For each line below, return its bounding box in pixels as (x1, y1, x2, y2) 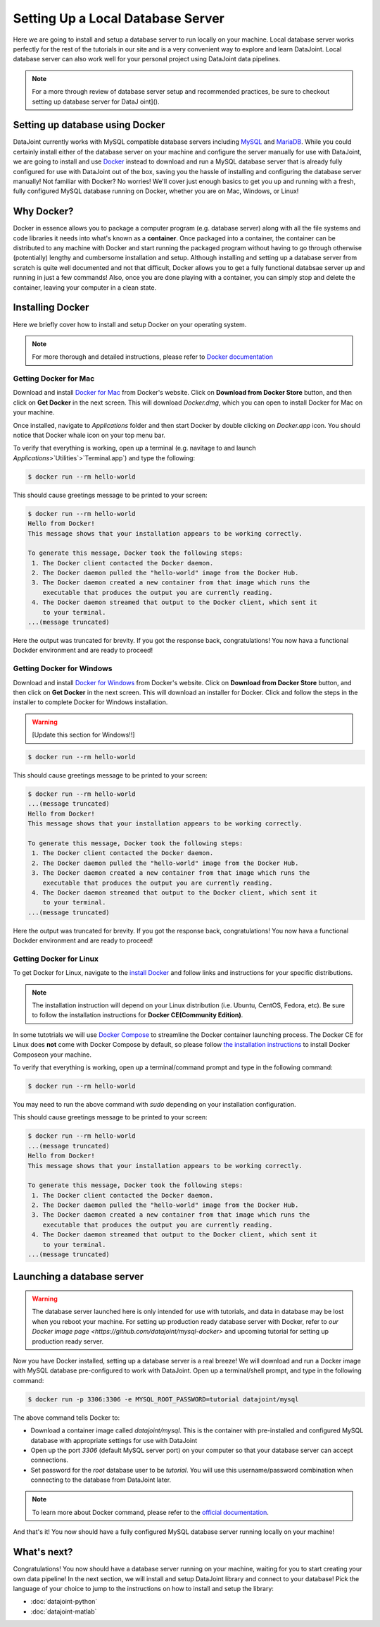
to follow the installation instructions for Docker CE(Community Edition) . (32, 1011, 243, 1019)
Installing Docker (13, 302, 89, 314)
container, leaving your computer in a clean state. (13, 283, 157, 292)
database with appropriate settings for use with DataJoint (30, 1436, 198, 1444)
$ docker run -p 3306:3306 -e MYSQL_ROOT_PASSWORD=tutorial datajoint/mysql (27, 1395, 299, 1403)
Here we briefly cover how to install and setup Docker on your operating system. (13, 320, 247, 329)
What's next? (13, 1546, 73, 1558)
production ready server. (32, 1337, 104, 1346)
